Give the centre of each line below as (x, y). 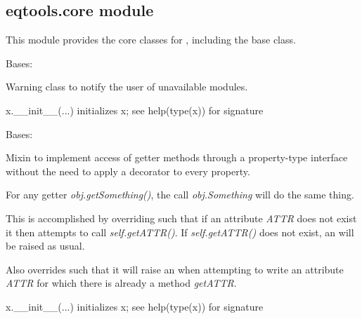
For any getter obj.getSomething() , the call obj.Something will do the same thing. (180, 195)
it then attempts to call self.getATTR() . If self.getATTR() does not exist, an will (180, 232)
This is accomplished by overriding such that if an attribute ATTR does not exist (181, 218)
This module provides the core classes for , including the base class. (151, 40)
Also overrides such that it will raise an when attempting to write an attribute (175, 269)
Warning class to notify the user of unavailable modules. (127, 87)
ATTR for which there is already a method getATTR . (121, 283)
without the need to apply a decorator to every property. (128, 171)
